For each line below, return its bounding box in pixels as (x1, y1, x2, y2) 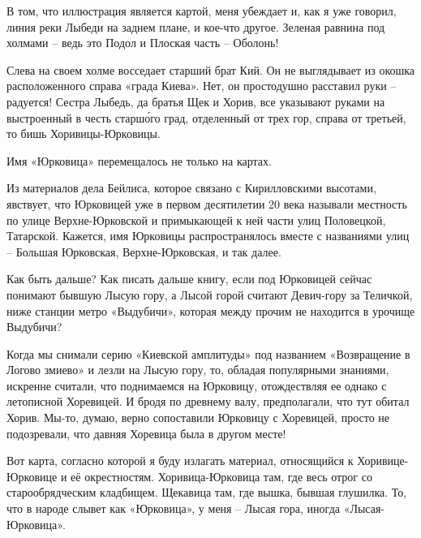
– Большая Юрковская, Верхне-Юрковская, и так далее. (6, 243, 281, 260)
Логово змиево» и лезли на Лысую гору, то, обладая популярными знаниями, (6, 361, 389, 378)
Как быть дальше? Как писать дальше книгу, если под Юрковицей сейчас (6, 270, 372, 287)
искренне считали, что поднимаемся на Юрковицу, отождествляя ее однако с (6, 377, 387, 394)
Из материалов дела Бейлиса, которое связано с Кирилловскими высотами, (6, 179, 376, 196)
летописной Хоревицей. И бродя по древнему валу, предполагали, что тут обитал (6, 393, 410, 410)
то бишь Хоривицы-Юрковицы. (6, 125, 161, 142)
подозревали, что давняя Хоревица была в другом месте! (6, 424, 286, 441)
